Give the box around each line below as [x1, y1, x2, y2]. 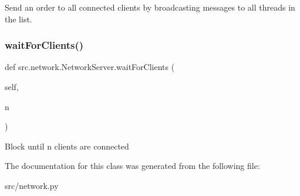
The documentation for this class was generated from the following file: [5, 160, 260, 172]
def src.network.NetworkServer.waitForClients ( [5, 61, 175, 73]
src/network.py [5, 179, 59, 191]
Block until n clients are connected [5, 139, 129, 152]
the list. [5, 12, 32, 25]
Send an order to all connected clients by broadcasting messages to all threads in [5, 1, 295, 13]
